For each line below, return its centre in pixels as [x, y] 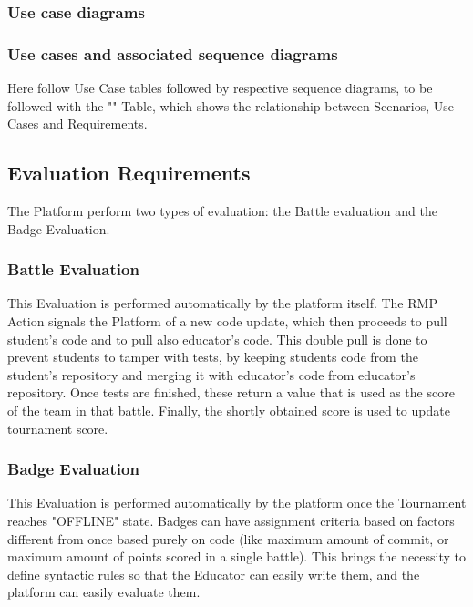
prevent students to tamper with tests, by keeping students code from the [213, 357]
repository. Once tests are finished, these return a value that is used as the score [231, 392]
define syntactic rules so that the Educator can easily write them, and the [214, 574]
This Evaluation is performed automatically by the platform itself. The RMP [222, 303]
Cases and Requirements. [77, 123]
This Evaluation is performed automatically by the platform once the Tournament [237, 503]
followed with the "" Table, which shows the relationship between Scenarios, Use [231, 105]
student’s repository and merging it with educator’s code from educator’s [211, 374]
